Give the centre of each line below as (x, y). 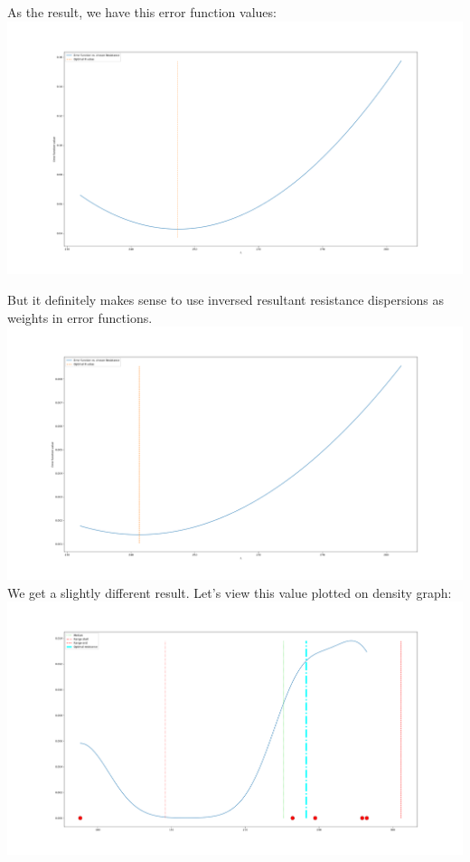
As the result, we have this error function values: (142, 12)
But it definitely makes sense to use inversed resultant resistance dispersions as (226, 300)
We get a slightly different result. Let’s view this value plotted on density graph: (230, 592)
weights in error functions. (80, 317)
